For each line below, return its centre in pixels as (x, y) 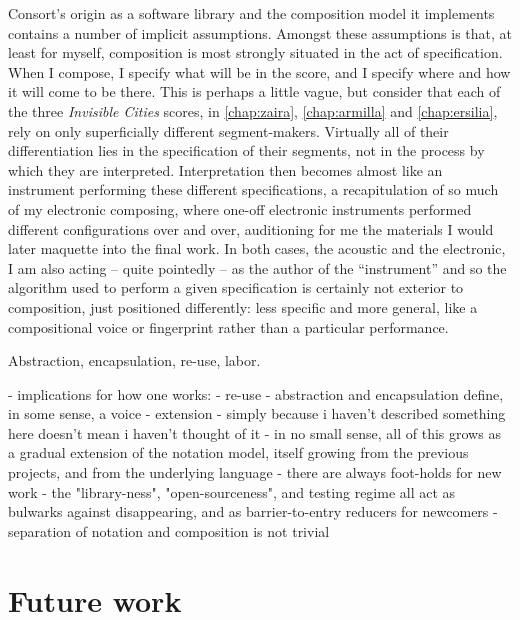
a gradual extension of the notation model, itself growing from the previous (238, 452)
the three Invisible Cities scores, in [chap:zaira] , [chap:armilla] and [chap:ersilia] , (253, 110)
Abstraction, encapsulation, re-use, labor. (134, 360)
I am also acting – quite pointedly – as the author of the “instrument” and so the (257, 267)
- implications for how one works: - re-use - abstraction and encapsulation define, (256, 393)
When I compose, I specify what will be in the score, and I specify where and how (259, 71)
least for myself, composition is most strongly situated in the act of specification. (255, 52)
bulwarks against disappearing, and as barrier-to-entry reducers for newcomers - (253, 511)
